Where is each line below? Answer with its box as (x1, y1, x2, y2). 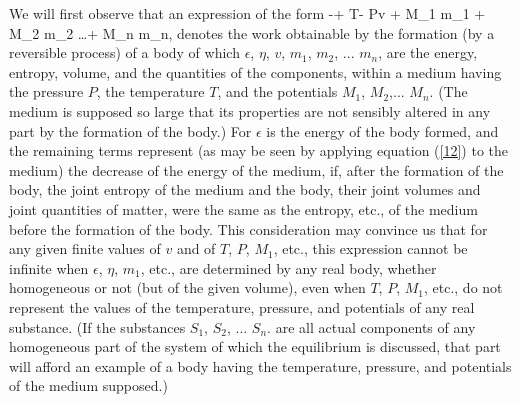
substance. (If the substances (9, 316, 186, 337)
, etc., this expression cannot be (273, 238, 468, 259)
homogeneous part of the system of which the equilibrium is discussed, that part (9, 336, 501, 357)
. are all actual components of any (267, 316, 476, 337)
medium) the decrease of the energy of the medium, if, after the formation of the (9, 159, 504, 180)
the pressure (9, 81, 84, 102)
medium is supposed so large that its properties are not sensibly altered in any (9, 100, 491, 121)
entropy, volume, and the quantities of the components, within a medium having (9, 61, 502, 82)
